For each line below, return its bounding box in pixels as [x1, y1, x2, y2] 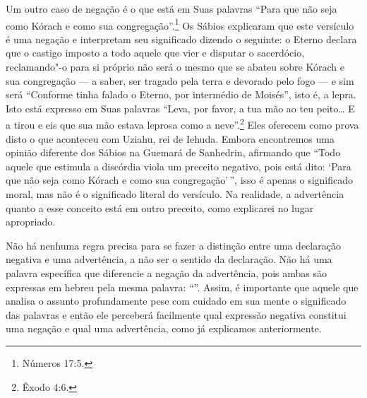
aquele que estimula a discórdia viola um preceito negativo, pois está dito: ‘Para [6, 158, 351, 173]
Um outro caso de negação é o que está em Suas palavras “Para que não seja [6, 1, 337, 16]
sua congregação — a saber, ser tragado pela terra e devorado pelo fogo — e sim [6, 73, 354, 88]
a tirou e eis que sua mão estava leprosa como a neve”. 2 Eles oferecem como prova [6, 115, 359, 132]
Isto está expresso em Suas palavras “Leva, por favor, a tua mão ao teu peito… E [6, 100, 355, 115]
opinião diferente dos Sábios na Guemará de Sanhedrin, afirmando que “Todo [6, 145, 341, 160]
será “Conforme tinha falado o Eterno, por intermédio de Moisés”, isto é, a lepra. [6, 87, 356, 102]
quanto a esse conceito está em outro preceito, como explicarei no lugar [6, 200, 314, 215]
